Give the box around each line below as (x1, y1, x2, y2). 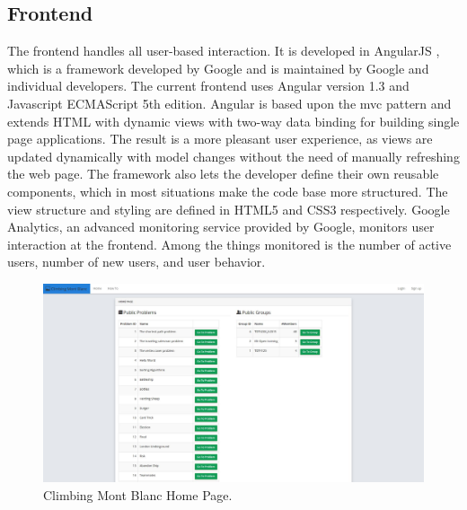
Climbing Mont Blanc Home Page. (43, 486, 233, 505)
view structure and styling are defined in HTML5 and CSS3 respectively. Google (7, 199, 450, 218)
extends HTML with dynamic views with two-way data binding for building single (7, 111, 460, 130)
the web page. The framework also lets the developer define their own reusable (7, 164, 439, 183)
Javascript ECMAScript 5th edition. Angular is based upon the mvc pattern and (7, 93, 452, 112)
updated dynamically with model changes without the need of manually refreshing (7, 146, 460, 165)
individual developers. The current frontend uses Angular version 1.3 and (7, 76, 410, 95)
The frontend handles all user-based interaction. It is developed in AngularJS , (7, 41, 440, 60)
